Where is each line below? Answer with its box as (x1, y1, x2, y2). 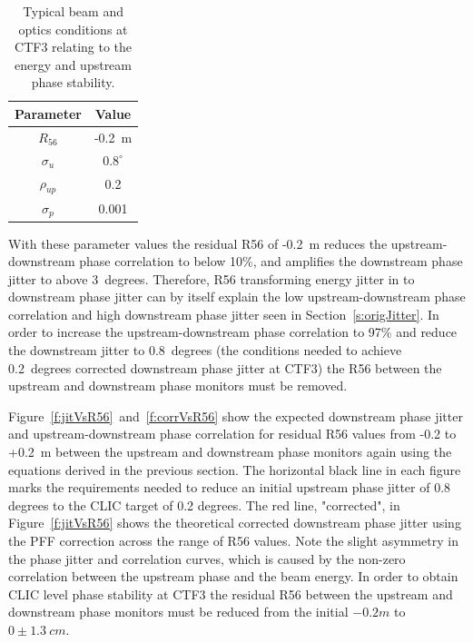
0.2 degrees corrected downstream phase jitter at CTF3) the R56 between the (8, 358, 442, 377)
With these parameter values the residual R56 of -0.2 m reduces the (8, 233, 388, 252)
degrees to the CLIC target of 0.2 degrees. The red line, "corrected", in (8, 495, 400, 514)
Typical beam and (23, 2, 123, 20)
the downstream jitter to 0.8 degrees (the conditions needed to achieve (8, 341, 402, 360)
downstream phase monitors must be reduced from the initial (8, 602, 349, 621)
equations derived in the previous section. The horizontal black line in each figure (8, 460, 461, 479)
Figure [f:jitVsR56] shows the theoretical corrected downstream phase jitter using (8, 513, 461, 532)
